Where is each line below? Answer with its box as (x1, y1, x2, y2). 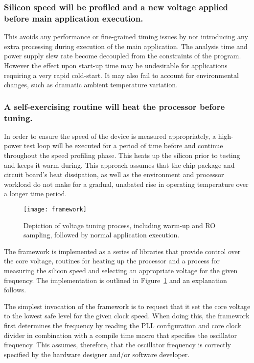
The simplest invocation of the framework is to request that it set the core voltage (4, 301, 251, 311)
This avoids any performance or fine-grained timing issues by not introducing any (4, 31, 248, 42)
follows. (4, 285, 26, 295)
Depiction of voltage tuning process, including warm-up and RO (23, 220, 216, 230)
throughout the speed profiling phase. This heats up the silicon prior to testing (4, 150, 240, 160)
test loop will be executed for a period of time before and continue (23, 140, 223, 151)
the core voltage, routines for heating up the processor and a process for (4, 256, 220, 266)
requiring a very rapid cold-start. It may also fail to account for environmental (4, 70, 239, 80)
